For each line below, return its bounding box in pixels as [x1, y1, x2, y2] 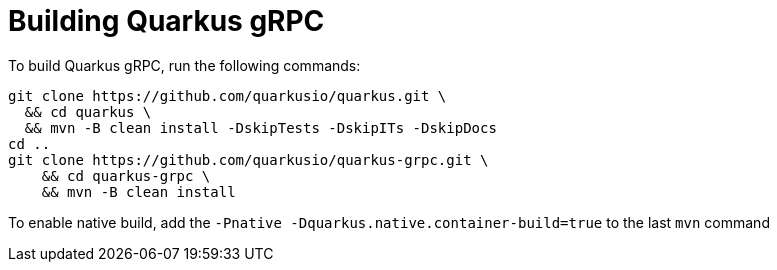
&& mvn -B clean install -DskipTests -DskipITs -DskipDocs [24, 119, 497, 136]
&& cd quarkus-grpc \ [41, 167, 211, 184]
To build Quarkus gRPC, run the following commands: [8, 56, 361, 74]
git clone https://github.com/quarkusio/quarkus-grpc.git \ [8, 151, 489, 168]
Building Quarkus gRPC [8, 4, 325, 38]
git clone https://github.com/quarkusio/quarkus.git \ [8, 87, 447, 104]
